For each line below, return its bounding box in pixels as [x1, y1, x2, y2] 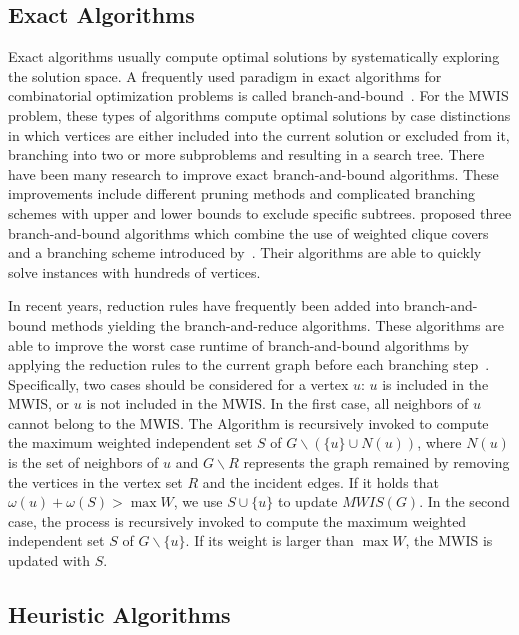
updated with [8, 550, 91, 571]
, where [417, 432, 462, 453]
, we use [173, 491, 223, 512]
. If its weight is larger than [185, 530, 354, 551]
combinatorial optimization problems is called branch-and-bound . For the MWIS [8, 85, 509, 106]
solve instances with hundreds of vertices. [8, 261, 261, 282]
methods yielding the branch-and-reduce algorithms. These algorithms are [51, 314, 504, 335]
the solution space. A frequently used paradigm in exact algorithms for [8, 65, 442, 86]
